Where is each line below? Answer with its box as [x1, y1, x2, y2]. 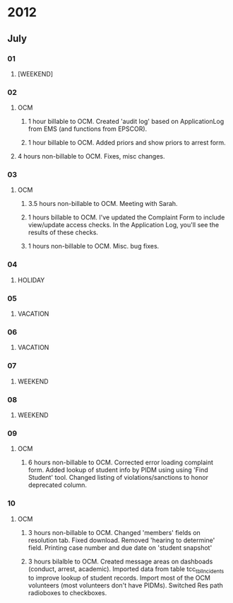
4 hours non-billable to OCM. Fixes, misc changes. [17, 152, 165, 161]
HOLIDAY [17, 275, 45, 284]
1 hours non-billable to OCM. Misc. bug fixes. [28, 242, 160, 251]
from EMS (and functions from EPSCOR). [28, 125, 148, 133]
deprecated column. [28, 481, 87, 489]
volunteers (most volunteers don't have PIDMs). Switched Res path [28, 581, 224, 590]
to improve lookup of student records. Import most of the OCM [28, 574, 210, 582]
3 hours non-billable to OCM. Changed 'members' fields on [28, 528, 201, 536]
